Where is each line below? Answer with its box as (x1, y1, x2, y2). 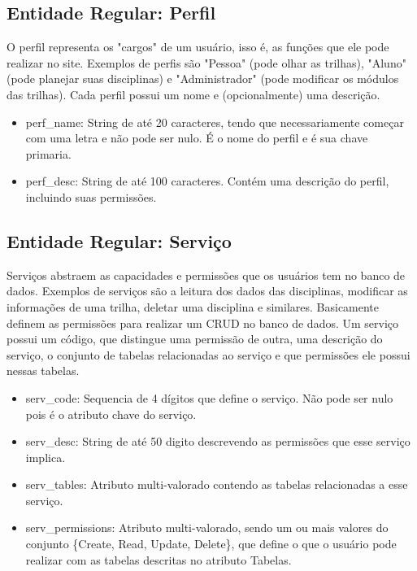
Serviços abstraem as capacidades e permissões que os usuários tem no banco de (7, 266, 406, 283)
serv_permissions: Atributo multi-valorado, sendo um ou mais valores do (25, 519, 389, 536)
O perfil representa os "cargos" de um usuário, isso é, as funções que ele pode (7, 38, 389, 55)
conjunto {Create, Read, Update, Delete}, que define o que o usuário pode (25, 535, 397, 552)
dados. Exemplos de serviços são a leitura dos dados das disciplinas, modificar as (7, 282, 408, 299)
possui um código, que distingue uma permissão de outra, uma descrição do (7, 330, 383, 347)
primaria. (25, 145, 72, 162)
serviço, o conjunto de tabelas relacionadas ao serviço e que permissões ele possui (7, 346, 410, 363)
